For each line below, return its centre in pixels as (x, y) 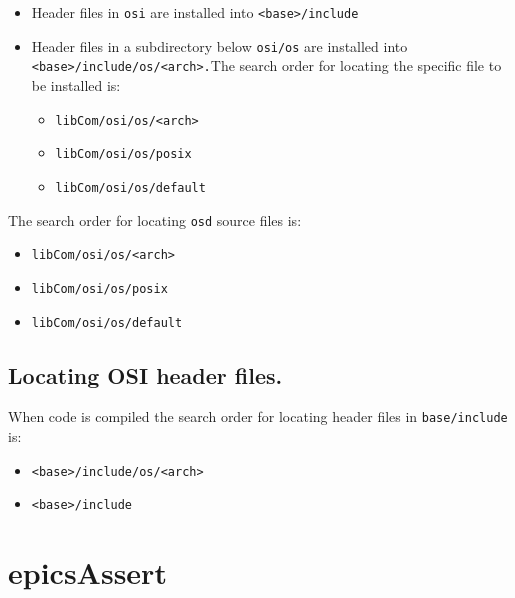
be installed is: (76, 84)
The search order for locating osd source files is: (155, 219)
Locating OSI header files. (145, 374)
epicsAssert (87, 572)
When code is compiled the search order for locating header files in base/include (258, 416)
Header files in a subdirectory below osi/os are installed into (219, 45)
